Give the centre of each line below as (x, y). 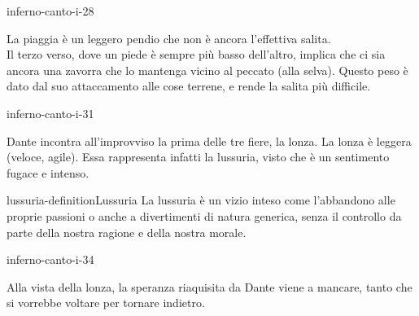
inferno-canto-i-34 (50, 259)
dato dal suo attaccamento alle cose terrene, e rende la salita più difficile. (189, 86)
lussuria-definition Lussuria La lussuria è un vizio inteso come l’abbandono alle (201, 200)
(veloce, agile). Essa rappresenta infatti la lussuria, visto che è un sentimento (198, 157)
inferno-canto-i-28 (50, 11)
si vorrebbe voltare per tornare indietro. (106, 303)
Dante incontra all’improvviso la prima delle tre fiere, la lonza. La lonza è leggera (209, 140)
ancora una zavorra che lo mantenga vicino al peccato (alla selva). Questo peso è (207, 70)
